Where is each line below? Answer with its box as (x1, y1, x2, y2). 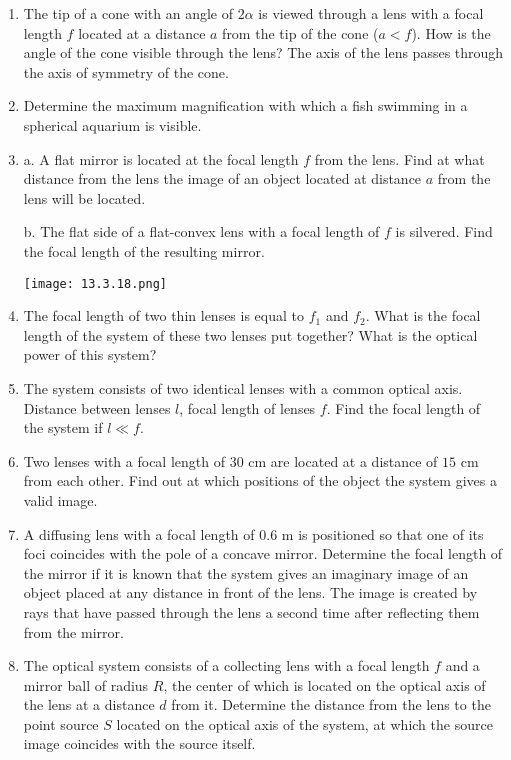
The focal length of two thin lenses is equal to (23, 305, 305, 326)
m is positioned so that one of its (281, 523, 484, 544)
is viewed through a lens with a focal (258, 3, 484, 23)
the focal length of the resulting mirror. (23, 240, 265, 261)
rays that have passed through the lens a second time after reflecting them (23, 601, 480, 622)
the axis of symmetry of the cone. (23, 61, 229, 82)
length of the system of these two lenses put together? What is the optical (23, 324, 478, 345)
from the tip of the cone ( (222, 22, 379, 43)
